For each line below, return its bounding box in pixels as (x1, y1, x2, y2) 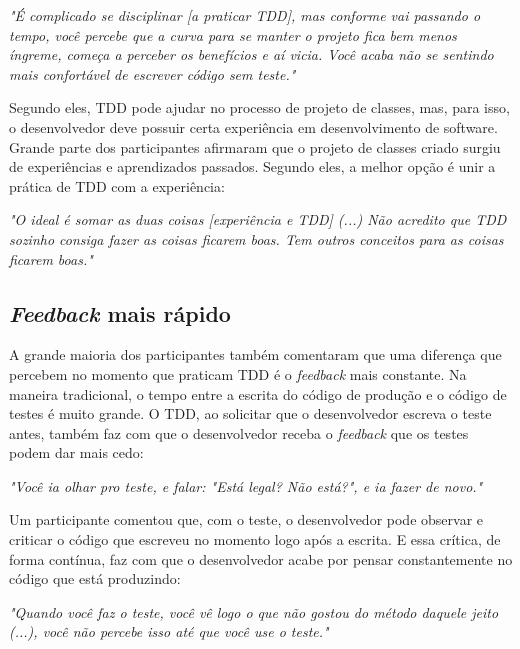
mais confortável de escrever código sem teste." (9, 63, 296, 84)
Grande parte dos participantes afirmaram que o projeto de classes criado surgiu (9, 136, 501, 157)
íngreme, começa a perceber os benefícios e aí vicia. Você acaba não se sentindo (9, 44, 494, 65)
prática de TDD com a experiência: (9, 175, 225, 196)
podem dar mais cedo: (9, 442, 144, 463)
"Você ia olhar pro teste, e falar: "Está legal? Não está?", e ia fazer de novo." (9, 475, 483, 496)
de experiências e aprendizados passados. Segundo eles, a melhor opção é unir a (9, 156, 496, 177)
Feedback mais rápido (9, 297, 231, 328)
